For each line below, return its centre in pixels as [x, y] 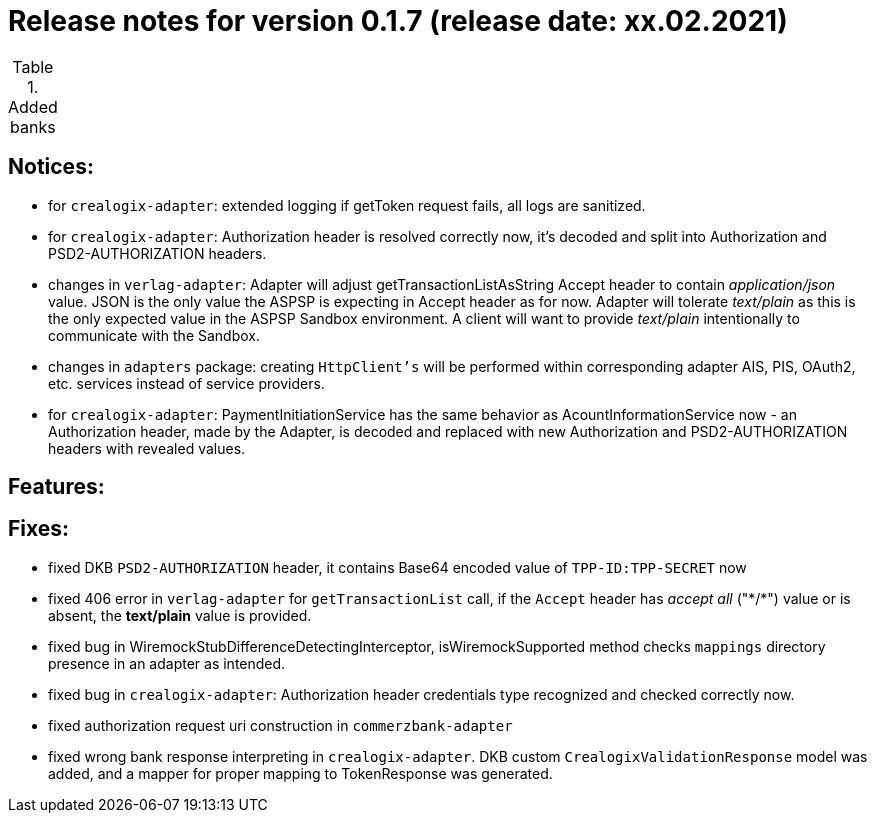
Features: [56, 487]
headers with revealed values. [147, 448]
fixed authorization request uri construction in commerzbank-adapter [280, 725]
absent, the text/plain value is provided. [180, 615]
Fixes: [39, 529]
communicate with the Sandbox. [154, 335]
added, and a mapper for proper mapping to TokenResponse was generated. [300, 773]
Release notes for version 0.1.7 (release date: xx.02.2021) [398, 21]
